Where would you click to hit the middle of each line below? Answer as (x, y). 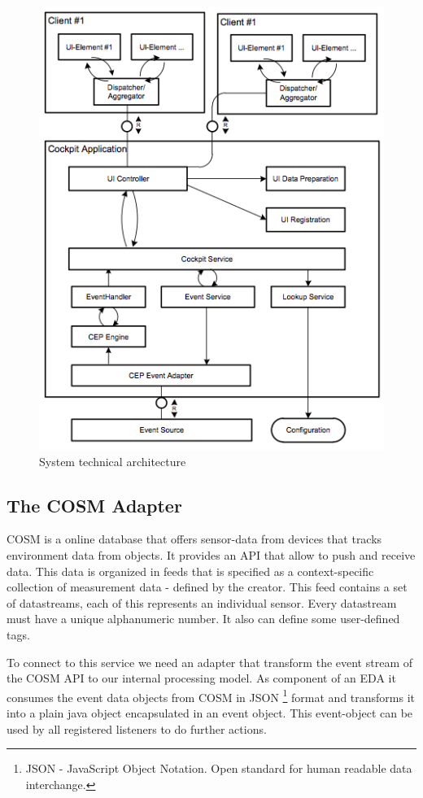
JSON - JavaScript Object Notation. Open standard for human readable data (219, 768)
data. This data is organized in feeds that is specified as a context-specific (190, 571)
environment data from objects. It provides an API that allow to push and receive (211, 554)
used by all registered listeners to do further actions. (137, 728)
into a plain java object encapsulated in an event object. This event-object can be (210, 712)
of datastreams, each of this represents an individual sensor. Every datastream (202, 602)
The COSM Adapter (94, 505)
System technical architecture (113, 461)
